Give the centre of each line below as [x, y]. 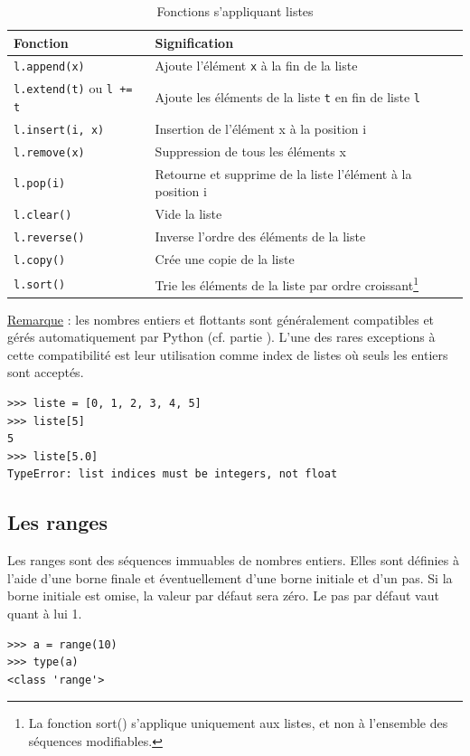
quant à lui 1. [45, 613]
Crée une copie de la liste [225, 259]
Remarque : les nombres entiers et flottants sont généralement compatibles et [221, 319]
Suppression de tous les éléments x [250, 151]
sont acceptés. [46, 372]
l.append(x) [49, 67]
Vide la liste [188, 214]
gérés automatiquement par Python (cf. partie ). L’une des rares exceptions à [221, 337]
